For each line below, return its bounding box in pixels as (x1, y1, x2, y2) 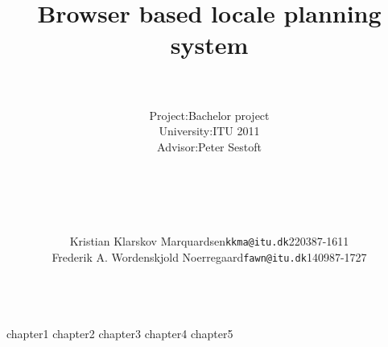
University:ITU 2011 (159, 122, 260, 139)
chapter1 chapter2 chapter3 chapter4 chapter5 (6, 325, 233, 342)
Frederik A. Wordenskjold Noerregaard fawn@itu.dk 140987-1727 (52, 248, 367, 265)
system (170, 28, 249, 61)
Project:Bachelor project (149, 106, 270, 123)
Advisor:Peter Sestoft (157, 138, 262, 155)
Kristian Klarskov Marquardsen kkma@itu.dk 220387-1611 (69, 233, 349, 250)
